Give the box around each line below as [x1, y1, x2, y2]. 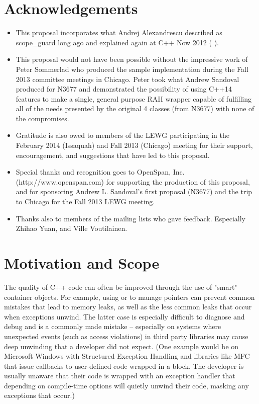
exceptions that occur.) [4, 390, 75, 400]
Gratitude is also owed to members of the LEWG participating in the [16, 130, 230, 140]
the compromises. [16, 113, 69, 123]
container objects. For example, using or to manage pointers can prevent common [4, 291, 255, 302]
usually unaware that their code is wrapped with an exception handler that [4, 370, 235, 381]
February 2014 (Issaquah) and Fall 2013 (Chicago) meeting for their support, [16, 140, 253, 150]
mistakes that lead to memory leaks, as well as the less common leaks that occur [4, 301, 252, 312]
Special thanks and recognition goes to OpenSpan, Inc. [16, 167, 185, 177]
